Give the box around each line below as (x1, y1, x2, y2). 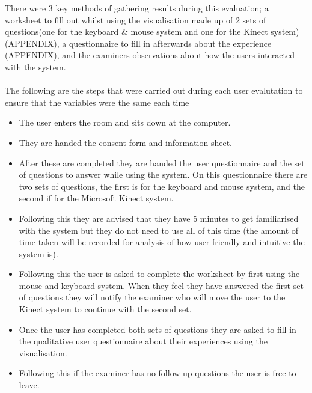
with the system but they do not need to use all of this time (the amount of (19, 224, 299, 236)
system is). (19, 247, 58, 260)
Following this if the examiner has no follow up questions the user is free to (19, 367, 296, 379)
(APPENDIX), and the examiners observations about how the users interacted (5, 49, 295, 61)
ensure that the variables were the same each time (5, 96, 189, 108)
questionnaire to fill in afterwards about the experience (69, 37, 272, 49)
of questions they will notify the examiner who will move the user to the (19, 291, 286, 303)
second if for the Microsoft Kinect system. (19, 192, 174, 204)
